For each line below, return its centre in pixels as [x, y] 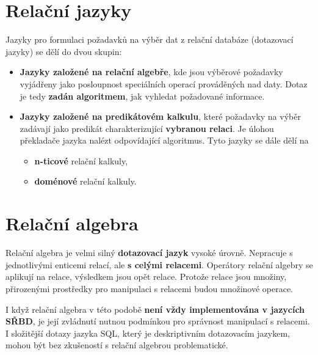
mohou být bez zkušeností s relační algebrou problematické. [117, 345]
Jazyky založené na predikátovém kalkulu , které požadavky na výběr [160, 116]
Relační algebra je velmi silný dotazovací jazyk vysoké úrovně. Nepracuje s [149, 253]
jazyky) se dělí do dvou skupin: [64, 51]
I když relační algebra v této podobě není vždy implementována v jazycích [155, 309]
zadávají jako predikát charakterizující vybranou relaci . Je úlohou [147, 128]
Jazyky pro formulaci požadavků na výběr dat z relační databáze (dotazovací [150, 39]
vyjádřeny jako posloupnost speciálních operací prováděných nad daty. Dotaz [164, 83]
